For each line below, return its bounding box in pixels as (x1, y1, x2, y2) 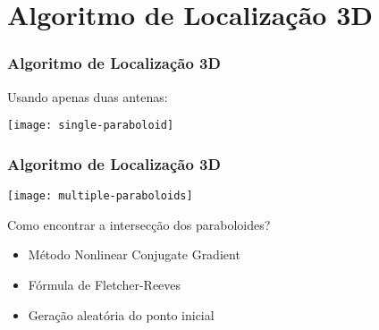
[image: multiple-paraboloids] (7, 190, 193, 203)
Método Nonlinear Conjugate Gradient (28, 245, 240, 264)
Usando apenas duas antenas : (7, 87, 168, 106)
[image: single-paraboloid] (7, 119, 174, 132)
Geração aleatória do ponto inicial (28, 305, 215, 324)
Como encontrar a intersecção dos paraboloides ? (7, 215, 271, 233)
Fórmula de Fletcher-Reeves (28, 275, 181, 293)
